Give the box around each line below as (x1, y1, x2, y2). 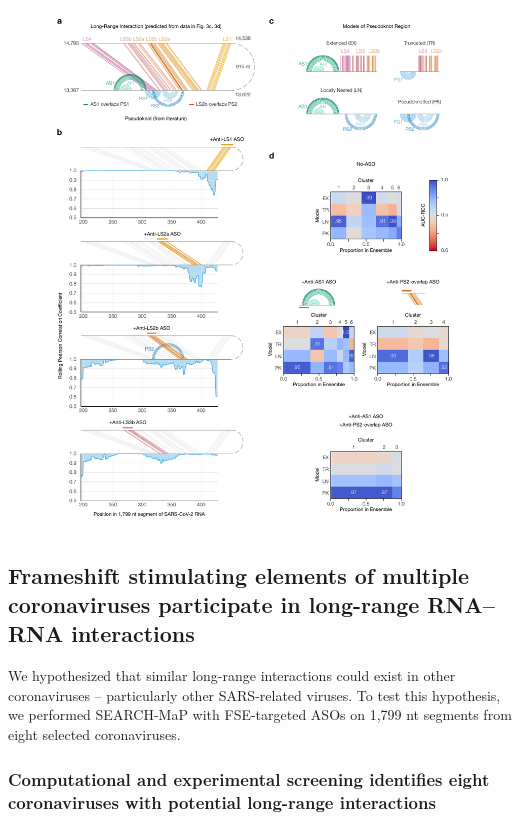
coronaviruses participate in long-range (8, 589, 420, 620)
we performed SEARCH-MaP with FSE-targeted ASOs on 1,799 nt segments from (8, 704, 512, 725)
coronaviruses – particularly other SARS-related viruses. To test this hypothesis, (8, 684, 501, 705)
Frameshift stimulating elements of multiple (8, 559, 470, 590)
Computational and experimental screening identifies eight (8, 766, 490, 791)
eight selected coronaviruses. (8, 724, 181, 745)
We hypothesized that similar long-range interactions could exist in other (8, 665, 456, 686)
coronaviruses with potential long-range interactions (8, 789, 436, 814)
